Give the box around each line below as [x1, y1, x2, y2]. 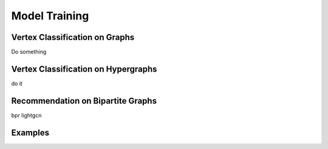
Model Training [11, 9, 89, 22]
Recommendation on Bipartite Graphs [11, 96, 157, 106]
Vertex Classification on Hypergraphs [11, 64, 157, 74]
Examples [11, 127, 50, 137]
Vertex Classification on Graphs [11, 32, 135, 42]
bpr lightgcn [11, 111, 42, 119]
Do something [11, 48, 47, 56]
